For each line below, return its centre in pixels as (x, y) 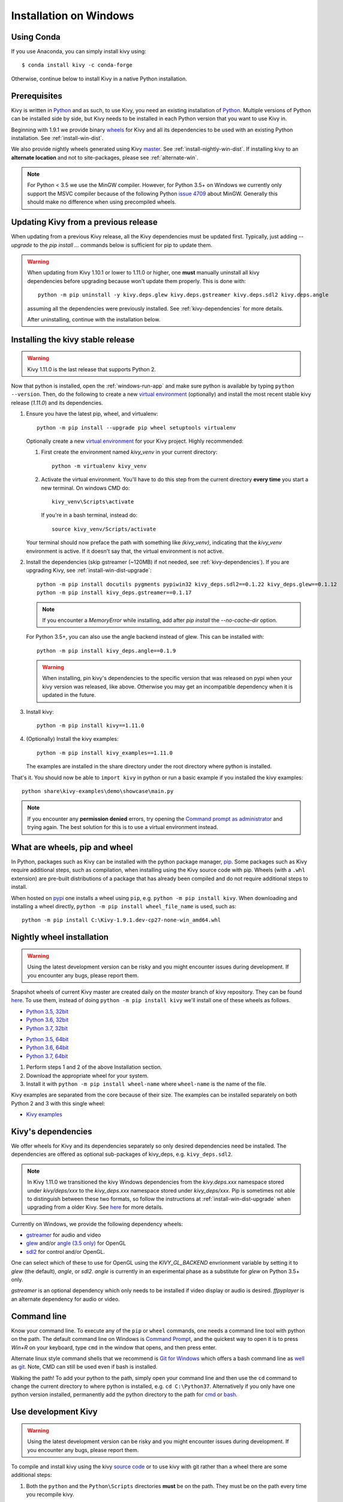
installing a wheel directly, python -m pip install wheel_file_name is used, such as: (124, 907)
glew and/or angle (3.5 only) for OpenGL (76, 1243)
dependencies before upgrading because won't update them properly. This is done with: (136, 281)
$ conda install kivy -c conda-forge (77, 65)
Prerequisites (37, 96)
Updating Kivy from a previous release (85, 222)
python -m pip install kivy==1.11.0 (91, 726)
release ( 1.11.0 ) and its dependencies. (57, 403)
